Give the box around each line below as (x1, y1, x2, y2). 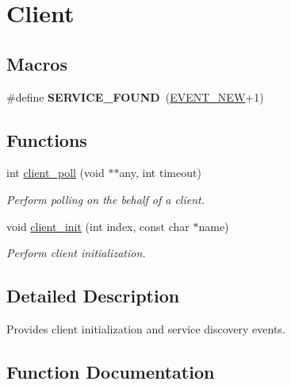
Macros (6, 51, 67, 75)
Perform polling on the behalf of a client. (6, 191, 205, 207)
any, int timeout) (119, 164, 201, 181)
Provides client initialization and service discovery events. (6, 320, 285, 337)
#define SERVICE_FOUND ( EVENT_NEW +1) (6, 88, 264, 105)
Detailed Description (6, 283, 180, 308)
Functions (6, 127, 87, 152)
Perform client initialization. (6, 244, 146, 261)
